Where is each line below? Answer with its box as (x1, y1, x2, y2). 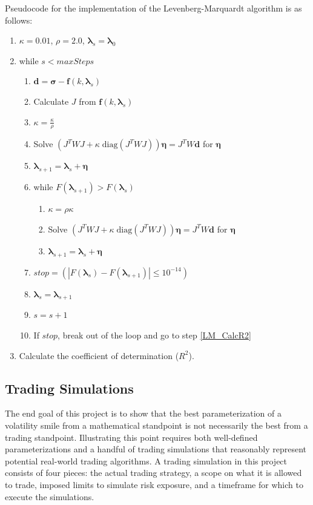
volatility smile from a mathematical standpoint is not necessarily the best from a (5, 418, 308, 431)
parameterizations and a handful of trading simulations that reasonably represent (5, 443, 307, 455)
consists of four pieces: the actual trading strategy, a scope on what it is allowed (5, 466, 302, 479)
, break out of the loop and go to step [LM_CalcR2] (58, 328, 251, 341)
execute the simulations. (5, 490, 94, 503)
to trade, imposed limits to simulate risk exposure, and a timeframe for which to (5, 478, 303, 490)
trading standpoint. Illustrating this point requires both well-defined (5, 431, 258, 443)
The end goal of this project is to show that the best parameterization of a (5, 407, 282, 420)
